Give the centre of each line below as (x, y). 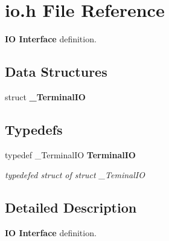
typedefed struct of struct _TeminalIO (75, 175)
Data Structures (56, 72)
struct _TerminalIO (45, 96)
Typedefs (34, 129)
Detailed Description (71, 207)
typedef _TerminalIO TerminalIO (70, 154)
